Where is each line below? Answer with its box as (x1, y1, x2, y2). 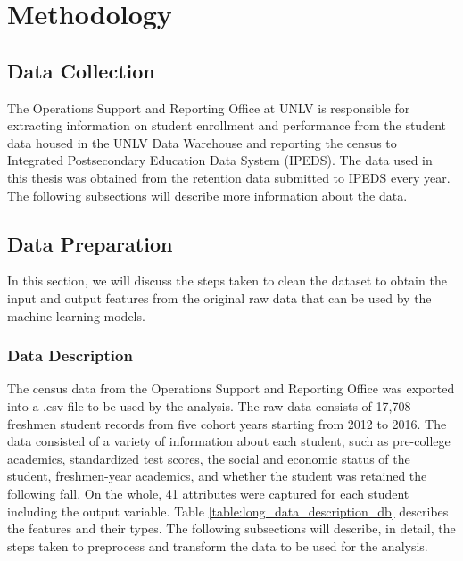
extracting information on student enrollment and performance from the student (7, 116, 446, 135)
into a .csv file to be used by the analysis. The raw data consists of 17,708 (7, 396, 411, 415)
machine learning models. (7, 306, 145, 325)
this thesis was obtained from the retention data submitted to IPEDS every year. (7, 168, 451, 186)
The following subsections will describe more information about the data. (7, 186, 408, 204)
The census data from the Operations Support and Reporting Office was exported (7, 379, 455, 398)
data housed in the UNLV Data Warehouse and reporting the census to (7, 133, 397, 152)
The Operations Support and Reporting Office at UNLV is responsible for (7, 98, 410, 117)
